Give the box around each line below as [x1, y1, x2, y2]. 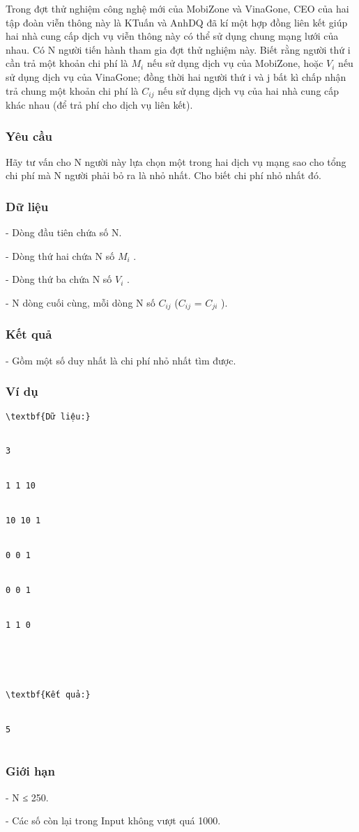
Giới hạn [6, 762, 55, 780]
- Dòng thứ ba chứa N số [6, 272, 112, 286]
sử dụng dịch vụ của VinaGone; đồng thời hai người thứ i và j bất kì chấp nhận [6, 69, 346, 84]
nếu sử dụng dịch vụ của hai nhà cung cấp [158, 83, 339, 98]
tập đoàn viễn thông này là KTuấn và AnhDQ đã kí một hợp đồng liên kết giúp [6, 15, 348, 29]
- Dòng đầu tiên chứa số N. [6, 225, 122, 240]
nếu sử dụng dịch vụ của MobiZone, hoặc [146, 56, 323, 70]
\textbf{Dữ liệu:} [6, 411, 91, 422]
